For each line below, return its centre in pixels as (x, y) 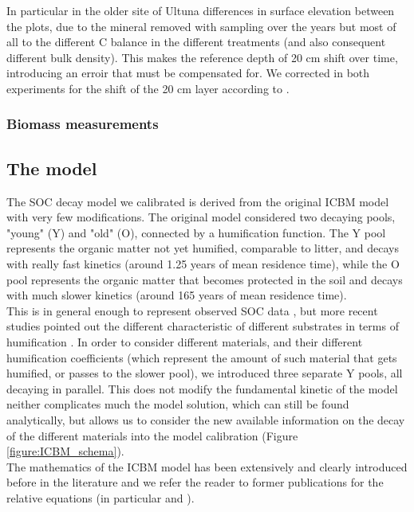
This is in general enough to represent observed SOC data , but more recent (192, 310)
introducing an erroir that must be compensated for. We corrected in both (188, 73)
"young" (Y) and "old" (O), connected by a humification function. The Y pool (196, 232)
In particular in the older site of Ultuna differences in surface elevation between (201, 10)
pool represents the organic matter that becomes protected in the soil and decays (205, 279)
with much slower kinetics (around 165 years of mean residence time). (177, 295)
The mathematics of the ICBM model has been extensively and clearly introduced (207, 466)
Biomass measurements (83, 124)
